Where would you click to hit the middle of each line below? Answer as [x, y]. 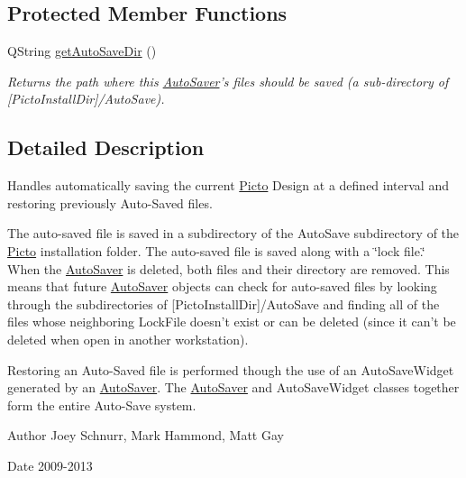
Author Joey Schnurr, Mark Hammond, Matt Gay [146, 435]
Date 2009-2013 [50, 465]
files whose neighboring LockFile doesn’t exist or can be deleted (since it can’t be [232, 322]
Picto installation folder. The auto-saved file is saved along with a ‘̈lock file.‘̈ [216, 250]
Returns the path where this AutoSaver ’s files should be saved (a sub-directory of [228, 81]
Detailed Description [106, 147]
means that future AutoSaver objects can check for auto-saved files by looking [222, 286]
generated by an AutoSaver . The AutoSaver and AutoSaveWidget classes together [233, 387]
